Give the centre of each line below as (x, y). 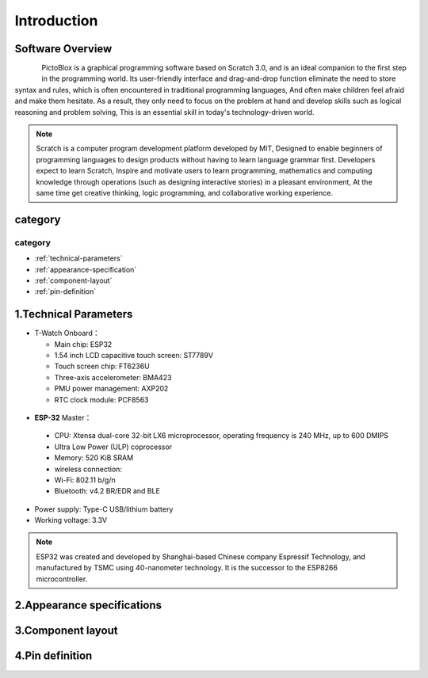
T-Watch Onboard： (67, 333)
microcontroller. (62, 579)
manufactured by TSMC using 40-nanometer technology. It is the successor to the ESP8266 (187, 568)
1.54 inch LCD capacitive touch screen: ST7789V (134, 355)
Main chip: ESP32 (83, 344)
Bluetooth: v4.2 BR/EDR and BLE (107, 491)
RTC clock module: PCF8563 (101, 399)
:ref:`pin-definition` (65, 291)
